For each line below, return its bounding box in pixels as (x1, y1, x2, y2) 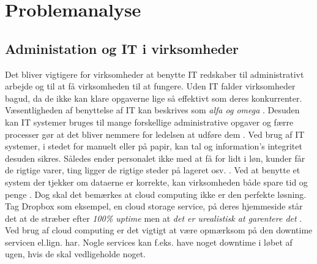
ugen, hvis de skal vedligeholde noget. (5, 247, 146, 260)
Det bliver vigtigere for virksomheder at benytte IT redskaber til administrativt (5, 67, 304, 80)
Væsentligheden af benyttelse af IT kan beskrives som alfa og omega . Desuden (5, 104, 300, 116)
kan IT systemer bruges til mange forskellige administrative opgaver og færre (5, 115, 294, 128)
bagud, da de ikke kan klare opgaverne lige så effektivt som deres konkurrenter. (5, 91, 302, 104)
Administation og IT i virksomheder (5, 39, 239, 58)
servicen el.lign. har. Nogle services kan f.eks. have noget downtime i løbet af (5, 235, 293, 248)
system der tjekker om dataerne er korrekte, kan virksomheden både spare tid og (5, 175, 308, 188)
